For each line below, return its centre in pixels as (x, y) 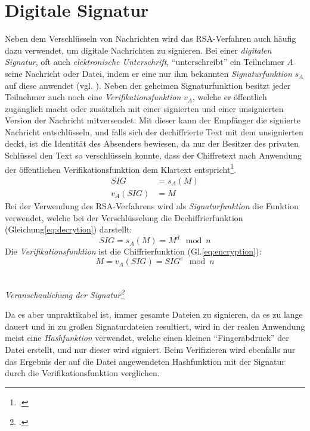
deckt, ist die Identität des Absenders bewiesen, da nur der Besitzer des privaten (152, 143)
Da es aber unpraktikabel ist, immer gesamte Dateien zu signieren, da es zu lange (154, 314)
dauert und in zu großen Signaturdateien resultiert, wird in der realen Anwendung (155, 326)
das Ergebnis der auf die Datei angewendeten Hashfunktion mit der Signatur (145, 361)
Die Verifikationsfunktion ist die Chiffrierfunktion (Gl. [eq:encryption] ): (133, 251)
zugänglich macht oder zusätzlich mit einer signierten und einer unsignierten (144, 108)
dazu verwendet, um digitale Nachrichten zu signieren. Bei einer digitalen (138, 50)
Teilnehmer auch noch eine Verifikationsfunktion (93, 97)
